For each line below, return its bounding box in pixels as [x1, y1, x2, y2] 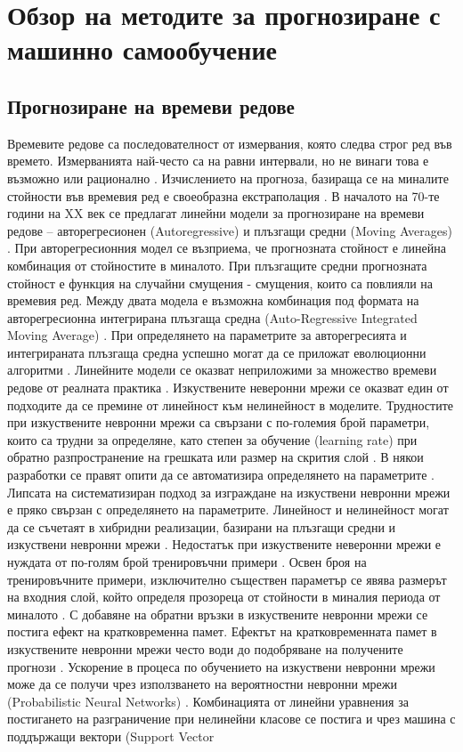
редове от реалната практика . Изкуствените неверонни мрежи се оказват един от [7, 378, 449, 397]
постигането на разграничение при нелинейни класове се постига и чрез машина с [7, 709, 456, 728]
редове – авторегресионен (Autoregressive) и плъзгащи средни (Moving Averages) [7, 221, 452, 239]
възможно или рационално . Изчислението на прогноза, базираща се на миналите [7, 168, 449, 187]
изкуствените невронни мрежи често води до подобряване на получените [7, 639, 403, 658]
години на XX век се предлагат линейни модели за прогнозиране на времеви [7, 204, 425, 222]
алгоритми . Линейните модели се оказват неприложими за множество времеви [7, 360, 437, 379]
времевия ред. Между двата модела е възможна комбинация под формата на [7, 291, 419, 310]
